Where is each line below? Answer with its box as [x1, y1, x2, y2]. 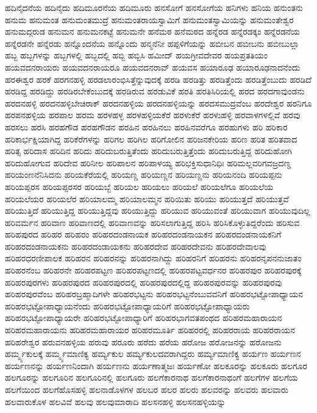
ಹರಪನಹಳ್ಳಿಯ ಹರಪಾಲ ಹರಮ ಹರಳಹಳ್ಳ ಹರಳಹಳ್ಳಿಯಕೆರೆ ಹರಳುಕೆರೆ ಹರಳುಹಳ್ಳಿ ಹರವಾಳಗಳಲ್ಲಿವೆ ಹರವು [5, 108, 301, 121]
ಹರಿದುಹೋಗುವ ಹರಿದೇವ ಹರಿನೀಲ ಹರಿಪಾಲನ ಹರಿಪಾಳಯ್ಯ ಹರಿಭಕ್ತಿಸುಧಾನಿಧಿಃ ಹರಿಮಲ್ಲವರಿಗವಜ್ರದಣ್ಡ [5, 156, 291, 169]
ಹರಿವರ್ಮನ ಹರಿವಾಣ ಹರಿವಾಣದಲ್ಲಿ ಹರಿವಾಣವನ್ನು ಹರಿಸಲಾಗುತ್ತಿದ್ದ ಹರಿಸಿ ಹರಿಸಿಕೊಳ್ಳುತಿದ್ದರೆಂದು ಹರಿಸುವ [5, 216, 300, 228]
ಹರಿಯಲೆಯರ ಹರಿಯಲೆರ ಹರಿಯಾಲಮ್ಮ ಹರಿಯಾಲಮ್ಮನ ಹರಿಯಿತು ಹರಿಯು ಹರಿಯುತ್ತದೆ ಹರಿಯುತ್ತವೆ [5, 192, 289, 205]
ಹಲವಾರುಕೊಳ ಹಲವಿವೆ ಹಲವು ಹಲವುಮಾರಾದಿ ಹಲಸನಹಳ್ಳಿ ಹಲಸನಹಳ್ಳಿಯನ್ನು [5, 395, 226, 408]
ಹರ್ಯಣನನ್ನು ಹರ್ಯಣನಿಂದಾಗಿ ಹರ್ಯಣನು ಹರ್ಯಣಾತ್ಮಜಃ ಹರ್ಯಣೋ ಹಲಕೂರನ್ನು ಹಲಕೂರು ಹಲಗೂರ [5, 359, 307, 372]
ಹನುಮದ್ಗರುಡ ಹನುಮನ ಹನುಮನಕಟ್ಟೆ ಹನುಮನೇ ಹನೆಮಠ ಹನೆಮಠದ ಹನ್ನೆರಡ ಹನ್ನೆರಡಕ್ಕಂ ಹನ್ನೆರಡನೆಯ [5, 25, 300, 38]
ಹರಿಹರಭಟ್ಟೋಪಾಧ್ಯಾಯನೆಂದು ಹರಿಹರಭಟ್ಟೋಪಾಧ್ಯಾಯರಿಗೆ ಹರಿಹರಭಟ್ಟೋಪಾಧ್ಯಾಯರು [5, 299, 250, 312]
